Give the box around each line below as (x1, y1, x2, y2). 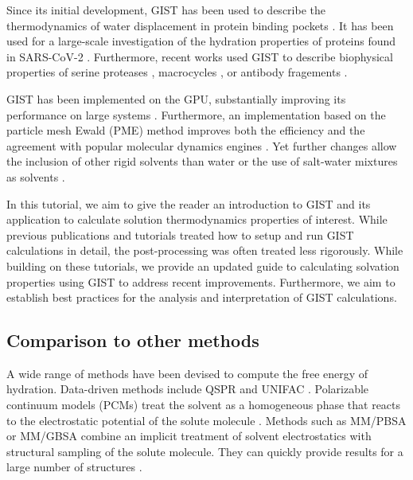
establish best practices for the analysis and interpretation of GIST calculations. (6, 289, 397, 306)
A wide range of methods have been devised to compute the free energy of (6, 365, 368, 381)
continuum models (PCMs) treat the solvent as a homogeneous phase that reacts (6, 396, 401, 413)
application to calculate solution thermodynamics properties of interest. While (6, 211, 388, 228)
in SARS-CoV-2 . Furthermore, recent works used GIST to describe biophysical (6, 48, 393, 64)
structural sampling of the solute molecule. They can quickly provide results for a (6, 443, 403, 459)
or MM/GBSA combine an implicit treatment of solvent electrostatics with (6, 427, 372, 444)
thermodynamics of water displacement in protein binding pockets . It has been (6, 17, 394, 33)
